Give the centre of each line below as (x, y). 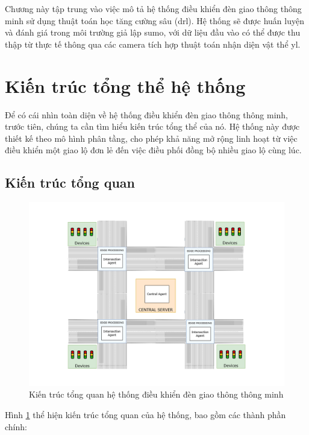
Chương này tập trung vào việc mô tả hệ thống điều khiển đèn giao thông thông (153, 8)
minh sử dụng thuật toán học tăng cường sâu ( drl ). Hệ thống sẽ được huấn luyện (154, 20)
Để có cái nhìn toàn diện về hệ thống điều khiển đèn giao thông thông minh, (147, 114)
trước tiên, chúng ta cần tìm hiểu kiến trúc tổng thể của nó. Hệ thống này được (152, 126)
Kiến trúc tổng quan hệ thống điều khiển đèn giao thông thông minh (156, 394)
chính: (16, 426)
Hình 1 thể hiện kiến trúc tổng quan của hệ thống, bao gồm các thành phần (145, 415)
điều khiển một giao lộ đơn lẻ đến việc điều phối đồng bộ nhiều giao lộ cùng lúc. (153, 150)
